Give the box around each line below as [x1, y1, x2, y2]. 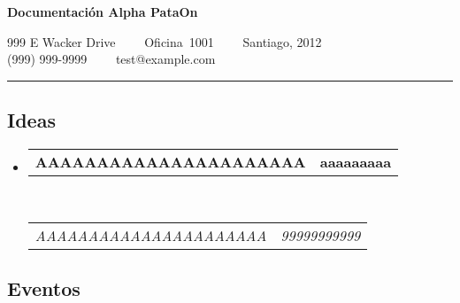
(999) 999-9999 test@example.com [7, 50, 216, 68]
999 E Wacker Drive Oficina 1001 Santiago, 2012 [7, 32, 322, 50]
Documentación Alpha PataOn [7, 3, 198, 20]
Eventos [7, 274, 80, 301]
